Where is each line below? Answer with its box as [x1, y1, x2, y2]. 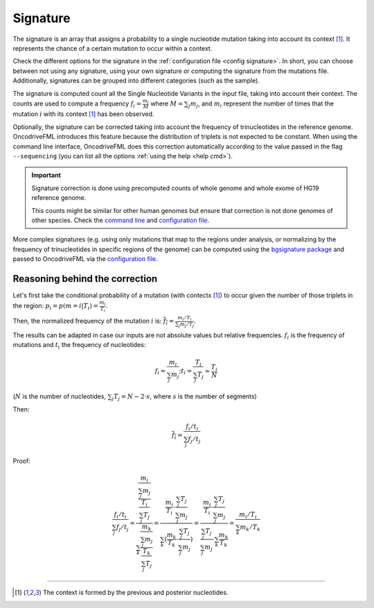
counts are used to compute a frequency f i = [12, 99, 142, 109]
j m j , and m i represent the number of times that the [188, 99, 335, 109]
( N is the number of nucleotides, [12, 392, 107, 400]
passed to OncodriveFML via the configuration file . [12, 255, 159, 263]
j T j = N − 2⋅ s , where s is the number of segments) [112, 392, 258, 403]
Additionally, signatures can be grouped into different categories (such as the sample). [12, 76, 260, 85]
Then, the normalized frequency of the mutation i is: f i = [12, 316, 175, 326]
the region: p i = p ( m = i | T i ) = [12, 302, 99, 312]
